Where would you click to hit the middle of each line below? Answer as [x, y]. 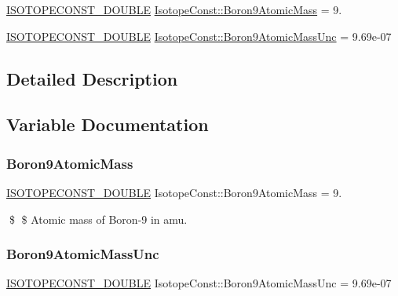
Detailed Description [92, 78]
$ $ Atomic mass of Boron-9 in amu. [98, 219]
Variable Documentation [108, 124]
